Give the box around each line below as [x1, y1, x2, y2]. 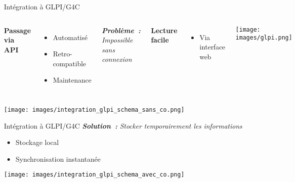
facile [151, 35, 169, 45]
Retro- [53, 48, 73, 59]
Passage [4, 25, 31, 35]
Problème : [101, 25, 141, 35]
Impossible [101, 35, 133, 45]
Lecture [151, 25, 177, 35]
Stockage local [15, 137, 59, 147]
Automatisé [53, 32, 88, 42]
